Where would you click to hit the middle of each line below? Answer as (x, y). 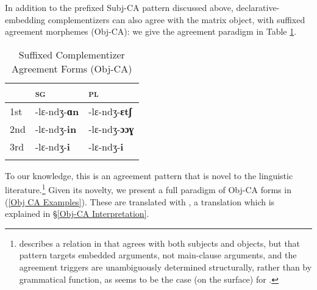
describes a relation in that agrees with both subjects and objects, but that (160, 243)
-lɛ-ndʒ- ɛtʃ (110, 111)
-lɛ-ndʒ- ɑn (57, 111)
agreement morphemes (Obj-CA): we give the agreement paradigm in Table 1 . (151, 31)
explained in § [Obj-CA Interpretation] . (77, 214)
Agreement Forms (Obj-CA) (72, 68)
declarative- (258, 7)
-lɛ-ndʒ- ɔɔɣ (111, 129)
